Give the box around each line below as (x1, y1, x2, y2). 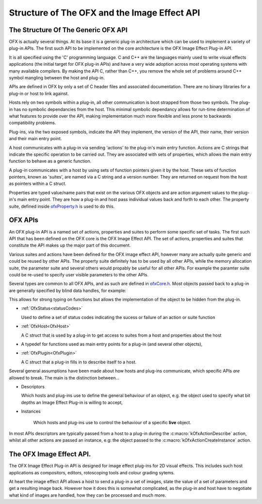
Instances (21, 409, 41, 414)
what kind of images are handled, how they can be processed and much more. (9, 492, 166, 498)
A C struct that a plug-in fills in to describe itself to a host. (21, 359, 137, 365)
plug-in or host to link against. (9, 90, 69, 96)
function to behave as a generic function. (9, 158, 92, 164)
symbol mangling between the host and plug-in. (9, 75, 105, 81)
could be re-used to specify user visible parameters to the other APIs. (9, 271, 149, 277)
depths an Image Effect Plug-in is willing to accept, (21, 399, 123, 405)
